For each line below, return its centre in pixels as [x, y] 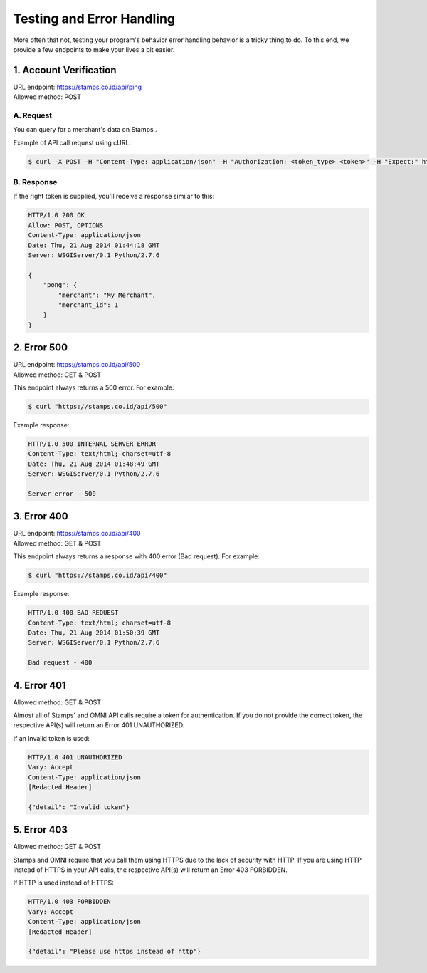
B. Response [35, 182]
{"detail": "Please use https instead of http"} [115, 952]
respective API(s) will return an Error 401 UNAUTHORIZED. [99, 725]
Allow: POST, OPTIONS [66, 225]
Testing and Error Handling [94, 19]
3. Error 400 [41, 516]
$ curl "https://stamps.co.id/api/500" [97, 407]
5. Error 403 [40, 830]
